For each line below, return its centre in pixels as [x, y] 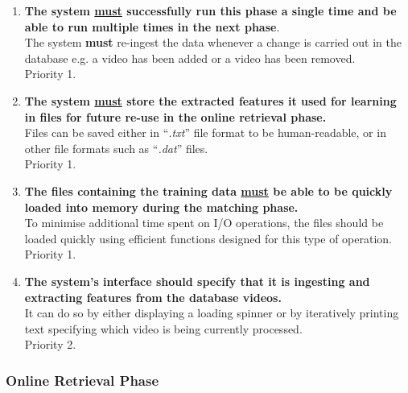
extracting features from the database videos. [153, 297]
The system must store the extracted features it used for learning [210, 100]
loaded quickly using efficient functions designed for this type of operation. [208, 238]
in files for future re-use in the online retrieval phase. [175, 116]
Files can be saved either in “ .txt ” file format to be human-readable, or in [205, 132]
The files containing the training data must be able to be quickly [208, 190]
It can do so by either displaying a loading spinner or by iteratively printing [212, 313]
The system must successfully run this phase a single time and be [210, 10]
